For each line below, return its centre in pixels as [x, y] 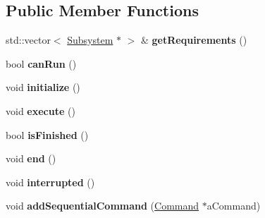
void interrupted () [50, 182]
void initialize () [43, 87]
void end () [31, 158]
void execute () [41, 110]
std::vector [28, 40]
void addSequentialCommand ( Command [103, 206]
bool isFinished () [47, 134]
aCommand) [234, 206]
